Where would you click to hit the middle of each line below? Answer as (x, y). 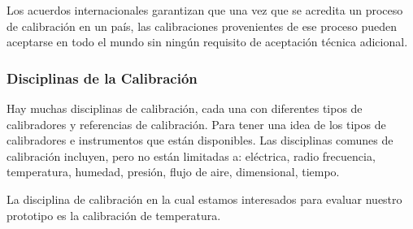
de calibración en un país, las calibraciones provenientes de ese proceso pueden (202, 26)
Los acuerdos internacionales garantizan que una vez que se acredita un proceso (205, 10)
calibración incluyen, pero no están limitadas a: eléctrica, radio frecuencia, (191, 156)
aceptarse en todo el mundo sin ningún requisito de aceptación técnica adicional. (207, 42)
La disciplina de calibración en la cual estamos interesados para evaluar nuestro (204, 199)
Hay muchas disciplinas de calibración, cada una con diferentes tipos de (185, 108)
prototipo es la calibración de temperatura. (114, 215)
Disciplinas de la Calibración (102, 78)
